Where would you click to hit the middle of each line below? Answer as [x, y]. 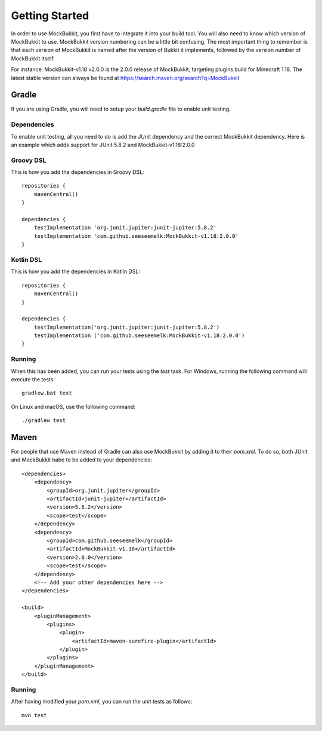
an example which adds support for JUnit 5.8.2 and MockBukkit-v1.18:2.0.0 [103, 145]
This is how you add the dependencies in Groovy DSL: [78, 172]
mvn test [34, 715]
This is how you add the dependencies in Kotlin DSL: [75, 271]
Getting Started [50, 16]
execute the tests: [33, 379]
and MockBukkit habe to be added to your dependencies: [81, 460]
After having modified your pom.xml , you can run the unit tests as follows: [102, 702]
